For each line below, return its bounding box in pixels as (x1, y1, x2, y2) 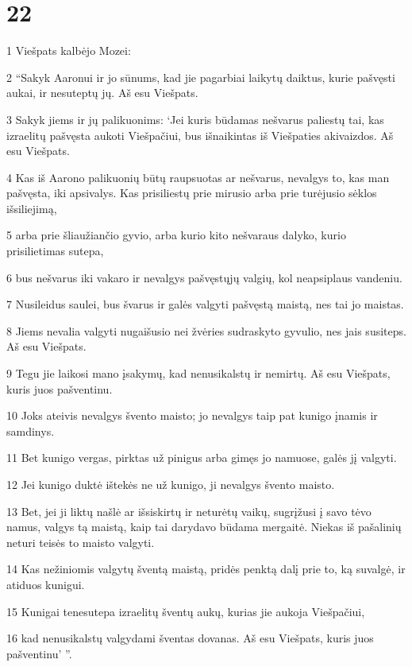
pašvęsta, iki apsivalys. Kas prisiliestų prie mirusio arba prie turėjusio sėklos (6, 184, 377, 201)
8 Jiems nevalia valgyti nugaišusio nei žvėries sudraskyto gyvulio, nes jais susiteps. (6, 322, 406, 339)
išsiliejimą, (6, 200, 57, 216)
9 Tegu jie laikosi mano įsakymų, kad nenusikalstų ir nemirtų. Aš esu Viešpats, (6, 365, 391, 382)
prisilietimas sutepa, (6, 242, 104, 259)
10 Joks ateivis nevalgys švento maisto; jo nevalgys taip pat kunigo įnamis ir (6, 407, 378, 424)
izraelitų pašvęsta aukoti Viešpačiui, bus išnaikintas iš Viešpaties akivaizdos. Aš (6, 126, 394, 143)
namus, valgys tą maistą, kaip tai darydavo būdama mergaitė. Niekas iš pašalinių (6, 518, 402, 535)
